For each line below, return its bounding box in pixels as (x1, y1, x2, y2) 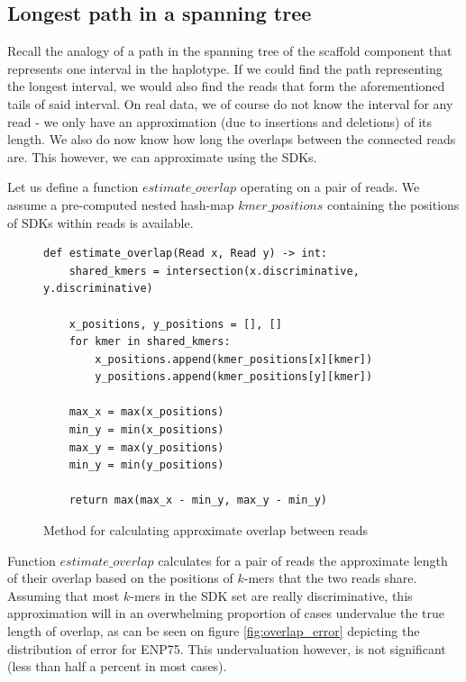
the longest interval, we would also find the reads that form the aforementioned (7, 77, 445, 95)
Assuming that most (7, 586, 120, 605)
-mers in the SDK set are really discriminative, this (130, 586, 413, 605)
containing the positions (326, 195, 460, 214)
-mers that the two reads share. (243, 568, 417, 587)
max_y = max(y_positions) (69, 441, 224, 454)
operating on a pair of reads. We (240, 177, 420, 196)
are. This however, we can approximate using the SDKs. (7, 147, 317, 166)
